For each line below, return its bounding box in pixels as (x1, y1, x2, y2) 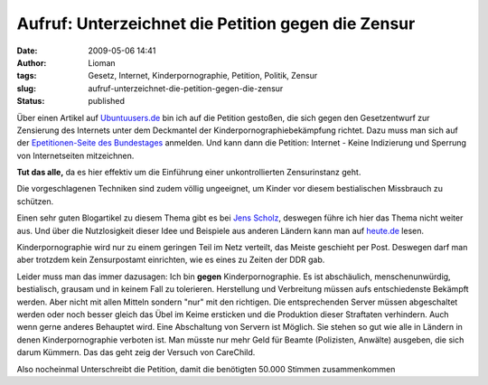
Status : (16, 96, 45, 107)
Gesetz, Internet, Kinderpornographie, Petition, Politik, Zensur (88, 70, 318, 81)
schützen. (16, 195, 54, 207)
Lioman (88, 57, 117, 68)
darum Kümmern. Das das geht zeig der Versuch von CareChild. (16, 347, 256, 358)
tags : (16, 70, 37, 81)
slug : (16, 82, 36, 94)
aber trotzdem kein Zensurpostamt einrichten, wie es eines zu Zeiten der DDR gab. (16, 254, 325, 266)
